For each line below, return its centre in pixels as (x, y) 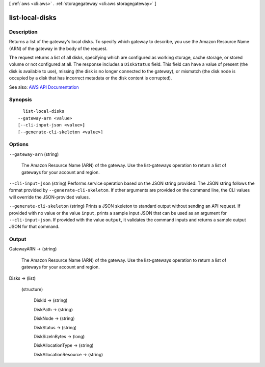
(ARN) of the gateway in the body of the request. (58, 49)
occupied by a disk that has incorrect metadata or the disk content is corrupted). (91, 78)
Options (19, 145)
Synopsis (20, 99)
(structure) (32, 289)
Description (23, 32)
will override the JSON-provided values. (50, 197)
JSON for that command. (34, 227)
